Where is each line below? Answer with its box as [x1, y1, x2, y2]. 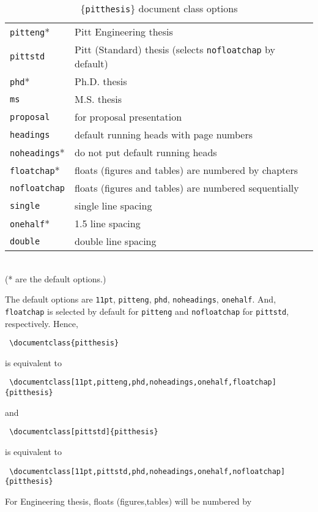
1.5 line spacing [75, 216, 141, 230]
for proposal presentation [75, 110, 182, 124]
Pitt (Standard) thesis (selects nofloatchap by [75, 42, 276, 56]
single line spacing [75, 198, 152, 213]
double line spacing [75, 234, 157, 248]
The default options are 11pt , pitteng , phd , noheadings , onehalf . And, [5, 293, 276, 306]
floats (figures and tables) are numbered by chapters [75, 163, 298, 177]
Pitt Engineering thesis [75, 24, 173, 39]
